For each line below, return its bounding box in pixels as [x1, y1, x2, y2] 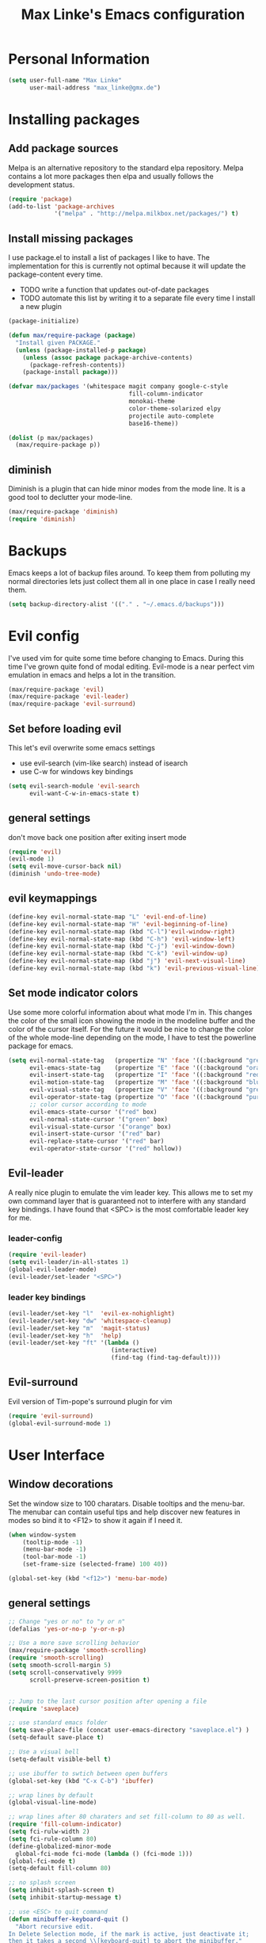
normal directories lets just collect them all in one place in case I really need [8, 576, 256, 586]
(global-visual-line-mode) [8, 1799, 97, 1807]
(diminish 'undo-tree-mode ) [8, 870, 101, 878]
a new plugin [19, 302, 62, 311]
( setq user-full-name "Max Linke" [8, 76, 123, 84]
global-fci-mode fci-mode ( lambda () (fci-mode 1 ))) [15, 1849, 193, 1857]
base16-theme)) [128, 419, 179, 427]
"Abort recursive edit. [15, 1922, 93, 1930]
